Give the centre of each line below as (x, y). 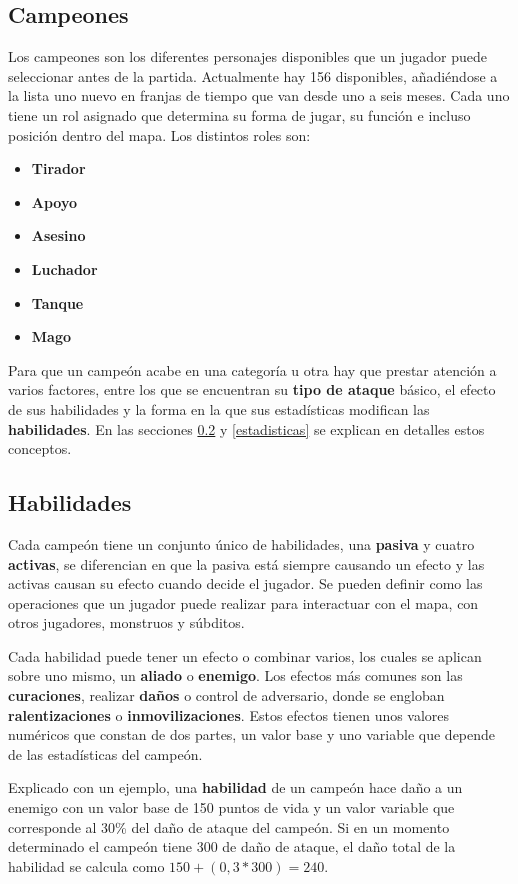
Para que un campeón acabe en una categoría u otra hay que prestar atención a (252, 369)
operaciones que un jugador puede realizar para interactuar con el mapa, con (243, 602)
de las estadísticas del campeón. (105, 753)
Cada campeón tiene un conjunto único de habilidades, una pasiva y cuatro (241, 543)
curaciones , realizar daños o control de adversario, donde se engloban (226, 695)
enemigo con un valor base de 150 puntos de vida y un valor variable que (231, 807)
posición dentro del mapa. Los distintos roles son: (159, 134)
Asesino (58, 235)
